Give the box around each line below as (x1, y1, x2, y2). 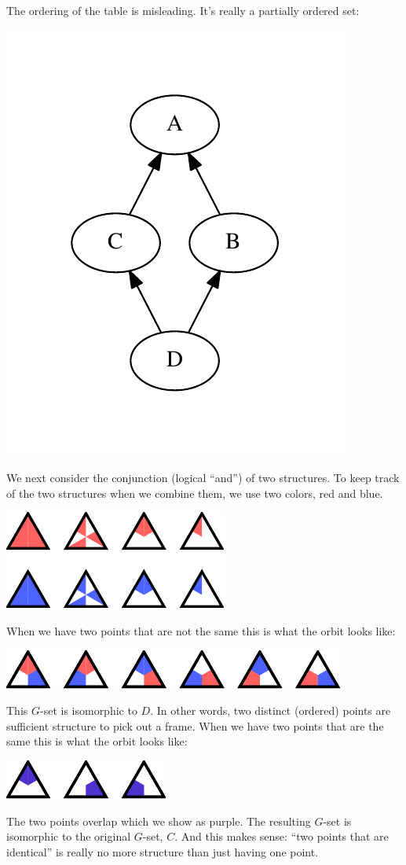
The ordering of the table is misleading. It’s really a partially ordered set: (6, 2, 360, 18)
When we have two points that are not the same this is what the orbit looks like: (6, 622, 396, 639)
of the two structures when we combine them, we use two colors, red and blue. (6, 484, 383, 501)
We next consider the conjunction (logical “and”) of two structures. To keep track (6, 469, 400, 486)
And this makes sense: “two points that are (181, 828, 389, 845)
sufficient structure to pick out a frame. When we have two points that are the (6, 717, 384, 734)
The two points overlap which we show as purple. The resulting (6, 812, 311, 829)
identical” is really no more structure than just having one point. (6, 843, 319, 859)
